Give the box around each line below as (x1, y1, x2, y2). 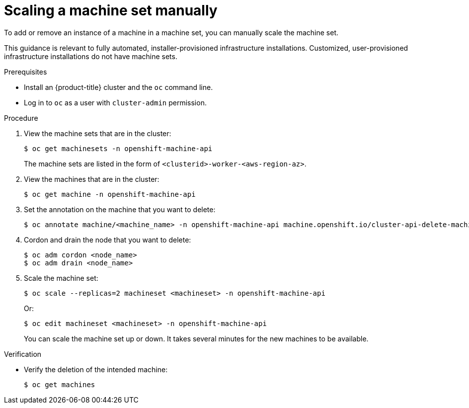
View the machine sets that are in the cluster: (24, 129, 171, 138)
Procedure (4, 113, 38, 122)
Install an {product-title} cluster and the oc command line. (24, 82, 213, 91)
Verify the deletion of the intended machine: (24, 365, 168, 374)
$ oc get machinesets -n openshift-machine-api (24, 144, 213, 153)
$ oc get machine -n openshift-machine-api (24, 190, 196, 198)
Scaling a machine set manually (4, 2, 218, 19)
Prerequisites (4, 67, 47, 76)
